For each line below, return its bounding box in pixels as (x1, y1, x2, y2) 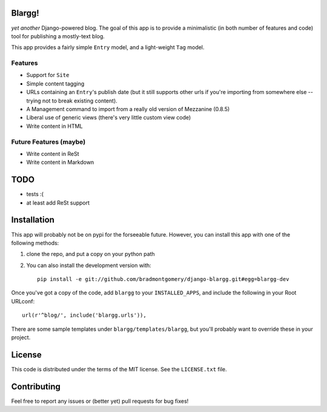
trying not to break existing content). (26, 97, 117, 104)
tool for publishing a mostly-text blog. (11, 32, 105, 39)
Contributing (11, 381, 61, 391)
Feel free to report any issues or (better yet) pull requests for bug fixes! (11, 397, 189, 405)
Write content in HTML (26, 122, 83, 130)
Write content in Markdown (26, 158, 94, 166)
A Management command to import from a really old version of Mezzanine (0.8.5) (26, 106, 230, 112)
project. (11, 334, 31, 341)
